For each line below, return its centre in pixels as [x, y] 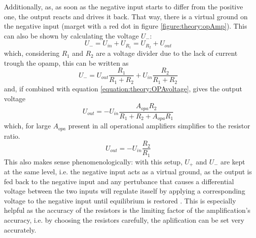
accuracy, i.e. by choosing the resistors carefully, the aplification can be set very [124, 220]
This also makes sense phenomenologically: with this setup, [93, 161]
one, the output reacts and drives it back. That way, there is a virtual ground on [126, 16]
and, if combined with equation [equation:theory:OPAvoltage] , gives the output [123, 88]
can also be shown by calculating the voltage [72, 35]
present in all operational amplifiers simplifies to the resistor [159, 126]
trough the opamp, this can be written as [66, 62]
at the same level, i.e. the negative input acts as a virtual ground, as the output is [128, 172]
